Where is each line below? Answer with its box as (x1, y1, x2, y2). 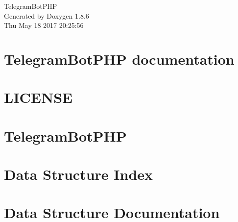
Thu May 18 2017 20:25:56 (4, 20, 84, 30)
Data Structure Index (4, 164, 153, 184)
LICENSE (4, 87, 73, 107)
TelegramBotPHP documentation (4, 49, 235, 69)
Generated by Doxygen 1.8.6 (4, 10, 89, 21)
